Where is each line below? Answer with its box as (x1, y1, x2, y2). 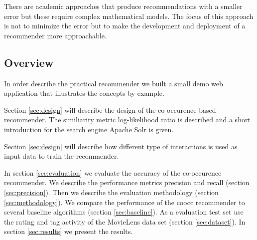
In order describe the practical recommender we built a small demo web (4, 78, 223, 88)
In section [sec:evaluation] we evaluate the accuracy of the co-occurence (4, 167, 222, 178)
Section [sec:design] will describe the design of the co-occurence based (4, 104, 216, 115)
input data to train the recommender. (4, 151, 119, 161)
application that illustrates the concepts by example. (4, 88, 164, 98)
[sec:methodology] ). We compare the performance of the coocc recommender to (4, 197, 245, 207)
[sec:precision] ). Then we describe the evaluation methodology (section (4, 187, 219, 197)
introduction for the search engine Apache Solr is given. (4, 124, 174, 134)
